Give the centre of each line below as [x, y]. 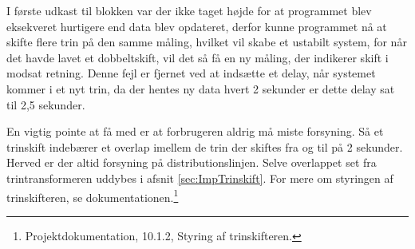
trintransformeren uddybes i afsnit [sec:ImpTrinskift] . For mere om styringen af [200, 178]
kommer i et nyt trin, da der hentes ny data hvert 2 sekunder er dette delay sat [201, 88]
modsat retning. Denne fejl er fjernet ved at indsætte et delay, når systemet [191, 73]
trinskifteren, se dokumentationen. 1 [93, 196]
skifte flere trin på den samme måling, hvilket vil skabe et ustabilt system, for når [207, 42]
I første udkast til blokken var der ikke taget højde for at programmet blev [189, 10]
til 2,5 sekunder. [46, 104]
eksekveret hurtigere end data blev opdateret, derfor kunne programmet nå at [197, 26]
